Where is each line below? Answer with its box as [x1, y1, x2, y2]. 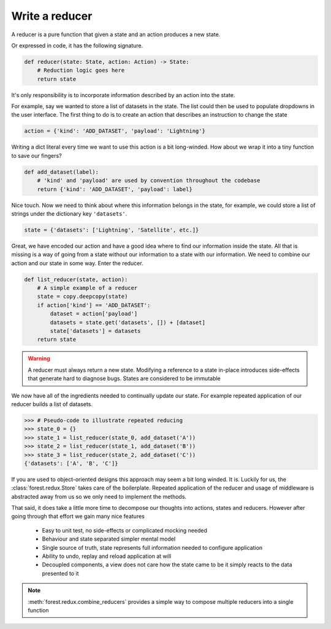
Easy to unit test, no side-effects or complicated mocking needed [42, 526, 208, 534]
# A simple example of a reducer [37, 284, 138, 292]
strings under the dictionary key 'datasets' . [11, 209, 127, 217]
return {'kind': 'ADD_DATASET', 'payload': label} [37, 186, 192, 193]
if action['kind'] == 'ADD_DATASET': [37, 302, 151, 308]
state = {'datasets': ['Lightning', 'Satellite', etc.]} [24, 226, 199, 233]
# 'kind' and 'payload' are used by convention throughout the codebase [37, 177, 261, 184]
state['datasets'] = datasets [50, 327, 141, 335]
